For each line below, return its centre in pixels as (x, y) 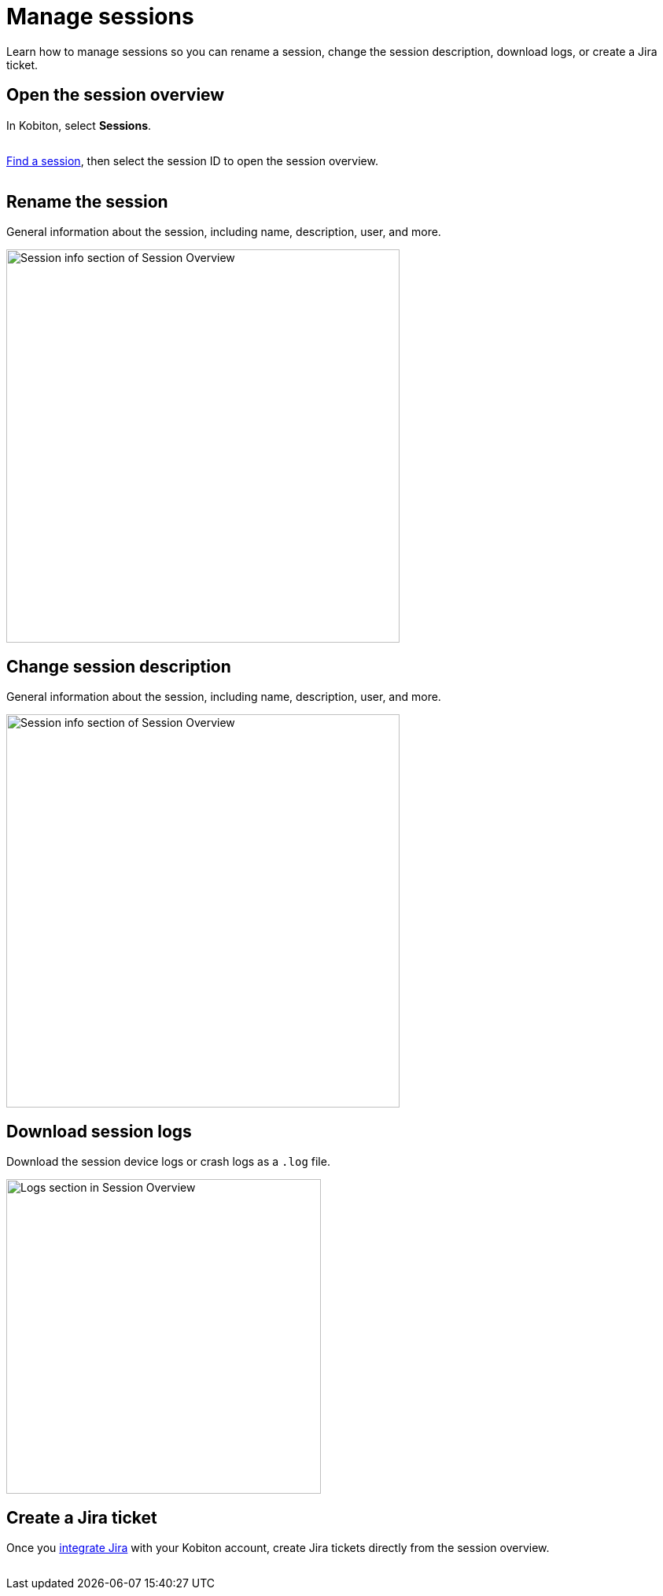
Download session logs (99, 1131)
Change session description (119, 666)
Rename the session (87, 202)
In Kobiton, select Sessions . (79, 125)
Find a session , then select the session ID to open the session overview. (192, 160)
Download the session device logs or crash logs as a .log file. (168, 1162)
